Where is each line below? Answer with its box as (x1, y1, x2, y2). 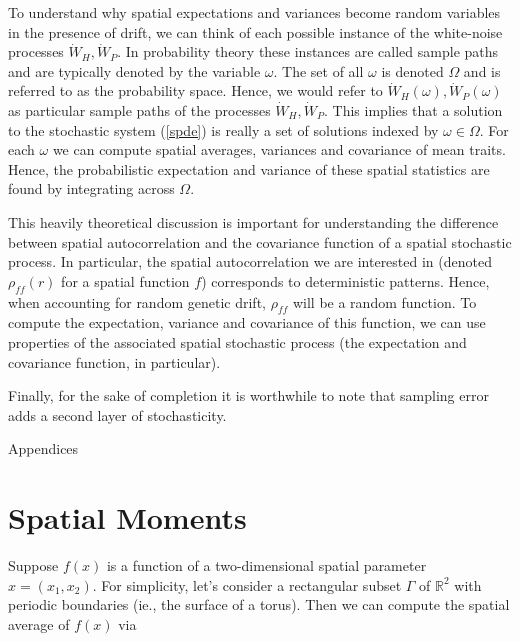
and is (463, 60, 501, 81)
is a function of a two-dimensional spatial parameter (106, 555, 427, 575)
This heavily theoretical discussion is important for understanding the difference (8, 211, 499, 232)
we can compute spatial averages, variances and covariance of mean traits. (52, 139, 506, 160)
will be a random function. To (292, 291, 477, 312)
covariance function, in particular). (8, 351, 221, 372)
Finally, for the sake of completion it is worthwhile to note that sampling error (8, 385, 489, 406)
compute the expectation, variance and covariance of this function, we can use (8, 312, 486, 333)
